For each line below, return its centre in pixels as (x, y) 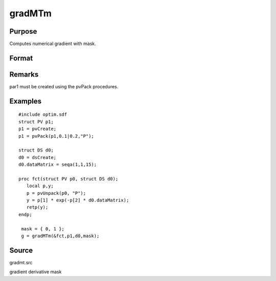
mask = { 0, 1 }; (43, 229)
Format (21, 58)
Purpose (23, 31)
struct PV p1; (36, 122)
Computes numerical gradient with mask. (53, 44)
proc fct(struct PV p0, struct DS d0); (68, 179)
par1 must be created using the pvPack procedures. (64, 86)
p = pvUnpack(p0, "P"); (56, 193)
